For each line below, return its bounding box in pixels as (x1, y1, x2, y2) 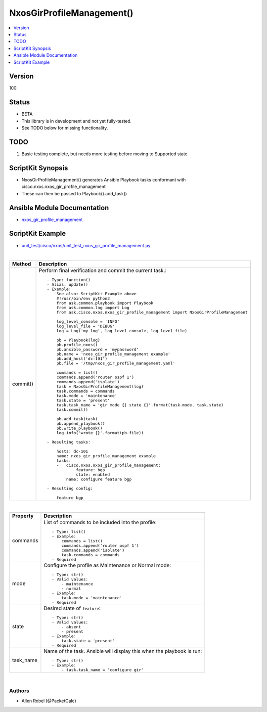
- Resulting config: (46, 486, 93, 491)
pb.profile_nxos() (56, 342, 98, 348)
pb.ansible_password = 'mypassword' (56, 347, 139, 352)
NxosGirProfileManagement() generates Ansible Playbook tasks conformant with (21, 177, 186, 182)
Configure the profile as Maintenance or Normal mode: (44, 562, 171, 569)
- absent (61, 624, 81, 629)
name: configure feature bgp (66, 477, 132, 482)
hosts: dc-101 (56, 449, 89, 454)
